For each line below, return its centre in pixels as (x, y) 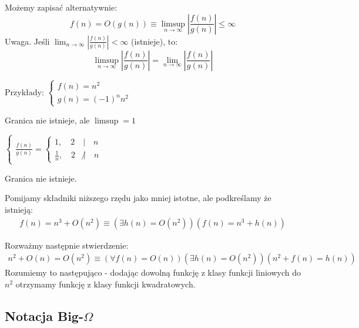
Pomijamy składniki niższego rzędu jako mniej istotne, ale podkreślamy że (138, 198)
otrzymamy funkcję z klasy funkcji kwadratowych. (105, 284)
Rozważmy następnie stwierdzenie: (67, 245)
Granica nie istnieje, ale (47, 120)
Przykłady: (24, 91)
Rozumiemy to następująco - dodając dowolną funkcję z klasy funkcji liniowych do (153, 272)
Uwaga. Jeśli (27, 41)
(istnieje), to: (155, 41)
